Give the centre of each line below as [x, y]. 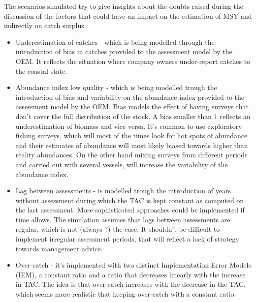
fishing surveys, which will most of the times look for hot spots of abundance [131, 136]
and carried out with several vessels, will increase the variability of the [122, 164]
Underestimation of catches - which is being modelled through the [115, 42]
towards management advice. [59, 248]
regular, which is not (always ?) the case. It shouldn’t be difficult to [118, 229]
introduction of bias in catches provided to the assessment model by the [124, 51]
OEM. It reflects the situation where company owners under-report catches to [133, 61]
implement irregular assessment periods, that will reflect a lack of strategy [127, 239]
